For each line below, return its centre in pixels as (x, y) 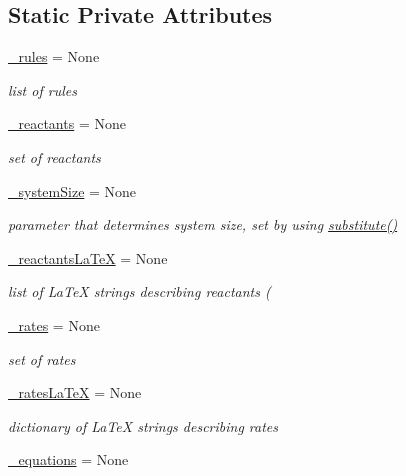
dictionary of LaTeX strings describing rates (143, 425)
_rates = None (54, 324)
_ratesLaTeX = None (75, 392)
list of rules (42, 89)
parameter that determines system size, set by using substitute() (203, 224)
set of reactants (54, 156)
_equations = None (68, 459)
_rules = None (54, 56)
